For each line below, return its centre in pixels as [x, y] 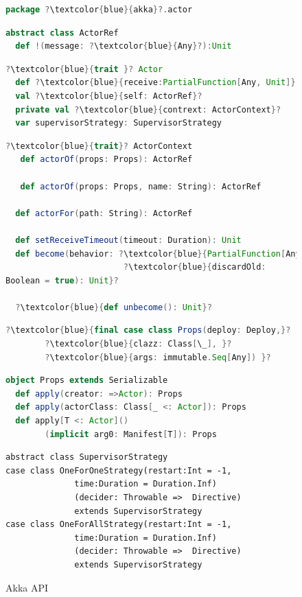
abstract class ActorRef [62, 33]
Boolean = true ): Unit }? [62, 280]
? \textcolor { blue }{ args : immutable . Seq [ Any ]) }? [158, 357]
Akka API [27, 587]
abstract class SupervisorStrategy [87, 457]
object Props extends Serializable [87, 381]
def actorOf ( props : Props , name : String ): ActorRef [141, 186]
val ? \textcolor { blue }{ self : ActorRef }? [109, 96]
